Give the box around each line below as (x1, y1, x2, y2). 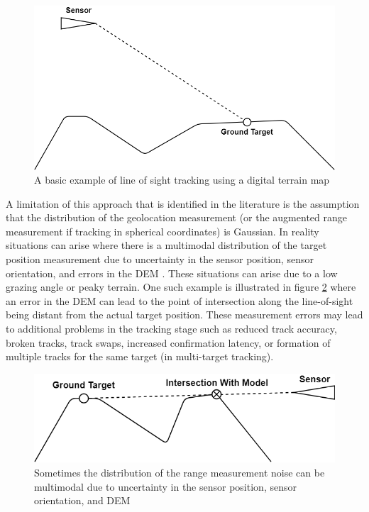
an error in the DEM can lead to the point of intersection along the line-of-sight (6, 293, 353, 308)
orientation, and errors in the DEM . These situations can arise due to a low (6, 265, 338, 280)
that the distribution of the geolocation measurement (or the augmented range (6, 210, 347, 225)
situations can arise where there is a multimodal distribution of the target (6, 238, 327, 252)
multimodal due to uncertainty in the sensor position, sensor (34, 479, 297, 494)
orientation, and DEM (34, 493, 131, 508)
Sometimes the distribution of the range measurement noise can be (34, 464, 325, 479)
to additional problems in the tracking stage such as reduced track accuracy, (6, 321, 337, 336)
